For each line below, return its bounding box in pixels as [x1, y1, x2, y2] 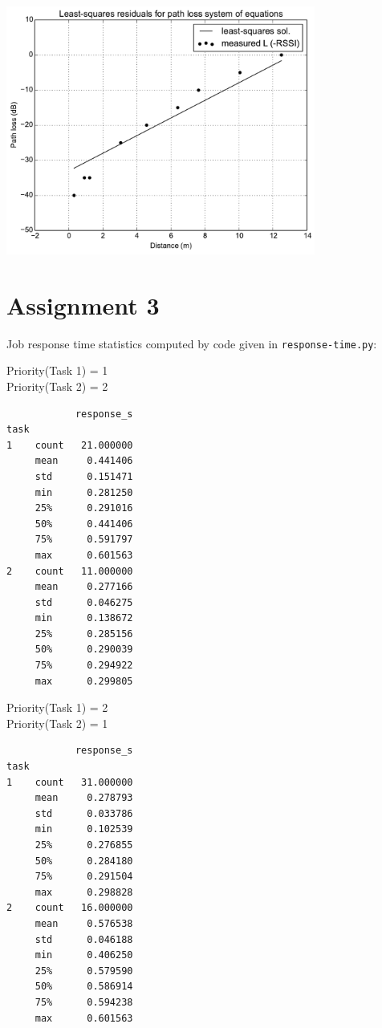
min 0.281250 [35, 486, 133, 498]
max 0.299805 [35, 675, 133, 687]
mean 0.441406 [35, 455, 133, 467]
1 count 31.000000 [6, 776, 133, 788]
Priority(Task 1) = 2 [6, 699, 108, 716]
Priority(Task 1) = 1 [6, 362, 108, 379]
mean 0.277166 [35, 581, 133, 593]
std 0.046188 [35, 933, 133, 945]
